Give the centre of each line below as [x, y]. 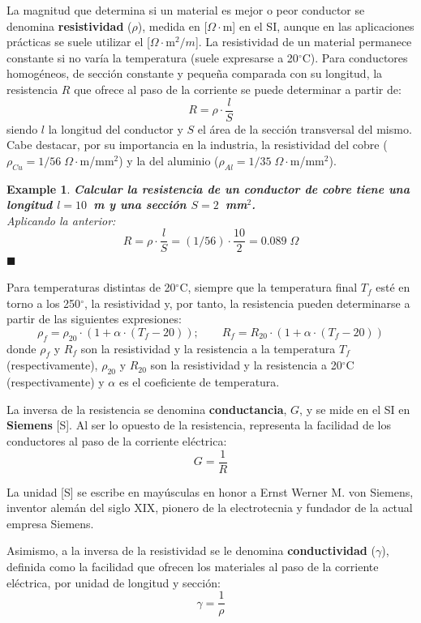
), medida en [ [172, 26]
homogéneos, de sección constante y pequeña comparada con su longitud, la [195, 73]
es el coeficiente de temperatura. [199, 382]
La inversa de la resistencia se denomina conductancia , [147, 409]
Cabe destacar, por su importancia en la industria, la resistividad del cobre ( [197, 145]
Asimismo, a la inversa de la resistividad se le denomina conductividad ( [191, 550]
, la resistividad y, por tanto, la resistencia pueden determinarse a [247, 303]
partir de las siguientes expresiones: [94, 319]
